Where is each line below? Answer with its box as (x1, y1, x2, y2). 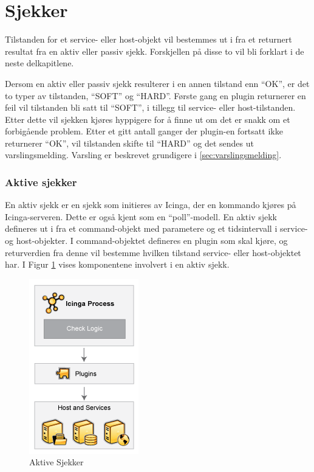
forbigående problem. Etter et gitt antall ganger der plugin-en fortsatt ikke (5, 125, 283, 137)
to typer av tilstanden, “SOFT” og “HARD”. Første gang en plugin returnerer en (5, 89, 306, 102)
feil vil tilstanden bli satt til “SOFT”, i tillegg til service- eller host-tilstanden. (5, 101, 296, 114)
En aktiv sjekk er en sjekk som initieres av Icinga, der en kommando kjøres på (5, 198, 296, 211)
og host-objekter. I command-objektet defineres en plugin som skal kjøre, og (5, 234, 288, 247)
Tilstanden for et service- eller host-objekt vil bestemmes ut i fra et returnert (5, 33, 292, 46)
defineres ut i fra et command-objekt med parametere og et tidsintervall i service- (5, 222, 308, 235)
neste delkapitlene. (5, 57, 74, 69)
